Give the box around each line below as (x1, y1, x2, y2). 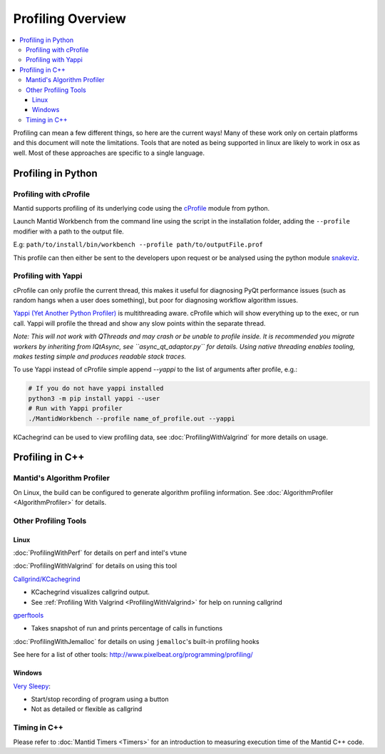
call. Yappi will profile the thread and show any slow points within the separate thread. (13, 318, 266, 328)
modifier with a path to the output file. (13, 227, 124, 236)
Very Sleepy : (13, 682, 51, 690)
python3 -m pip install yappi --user (28, 394, 160, 403)
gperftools (13, 611, 44, 620)
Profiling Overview (13, 11, 126, 26)
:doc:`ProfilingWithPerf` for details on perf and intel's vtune (13, 548, 188, 557)
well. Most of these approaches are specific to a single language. (13, 149, 205, 157)
